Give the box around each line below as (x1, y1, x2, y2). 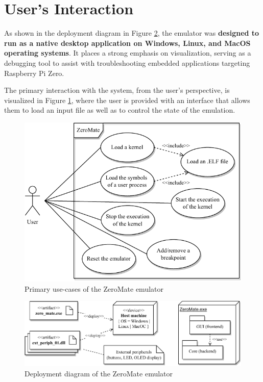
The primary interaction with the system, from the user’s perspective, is (4, 85, 230, 95)
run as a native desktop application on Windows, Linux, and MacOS (4, 37, 251, 48)
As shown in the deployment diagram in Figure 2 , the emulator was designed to (4, 28, 259, 38)
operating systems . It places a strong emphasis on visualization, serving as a (4, 47, 251, 58)
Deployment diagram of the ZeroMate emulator (25, 368, 173, 378)
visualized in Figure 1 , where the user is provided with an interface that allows (4, 94, 250, 105)
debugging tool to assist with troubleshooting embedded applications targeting (4, 57, 250, 68)
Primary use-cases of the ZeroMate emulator (25, 283, 163, 294)
